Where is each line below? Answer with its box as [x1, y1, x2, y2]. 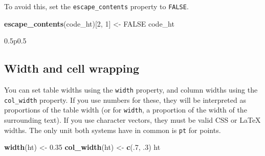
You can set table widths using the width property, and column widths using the [4, 84, 258, 95]
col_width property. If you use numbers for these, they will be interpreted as [4, 94, 246, 105]
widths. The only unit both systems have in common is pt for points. [4, 124, 221, 135]
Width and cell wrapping [4, 60, 139, 76]
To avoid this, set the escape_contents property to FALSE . [4, 1, 189, 11]
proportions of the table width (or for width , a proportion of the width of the [4, 104, 247, 115]
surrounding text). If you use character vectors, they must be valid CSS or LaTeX [4, 115, 261, 125]
